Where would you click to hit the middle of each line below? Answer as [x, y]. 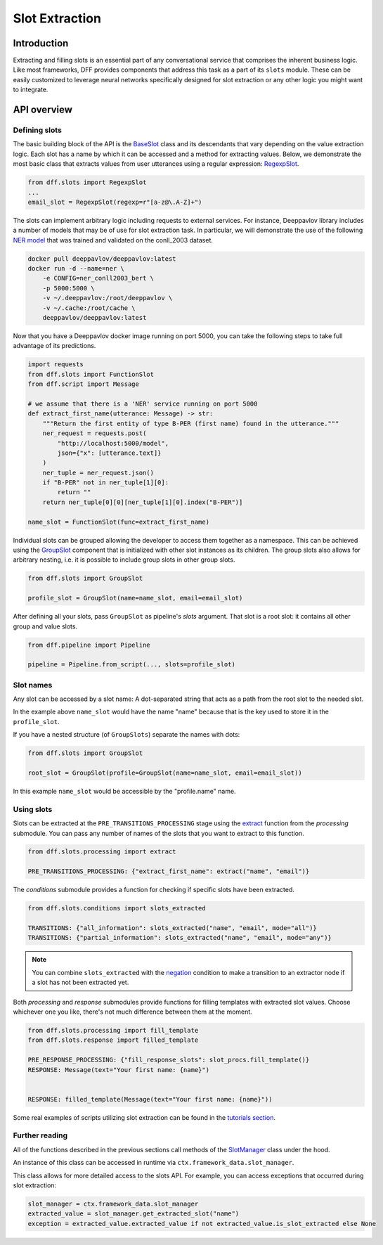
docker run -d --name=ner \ [76, 269]
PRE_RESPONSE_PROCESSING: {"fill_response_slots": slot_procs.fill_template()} [169, 1060]
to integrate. [31, 90]
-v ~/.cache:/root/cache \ [89, 308]
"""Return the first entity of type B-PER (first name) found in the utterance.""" [191, 423]
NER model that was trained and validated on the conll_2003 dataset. [113, 240]
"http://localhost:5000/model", [113, 443]
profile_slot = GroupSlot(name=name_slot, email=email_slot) [135, 598]
